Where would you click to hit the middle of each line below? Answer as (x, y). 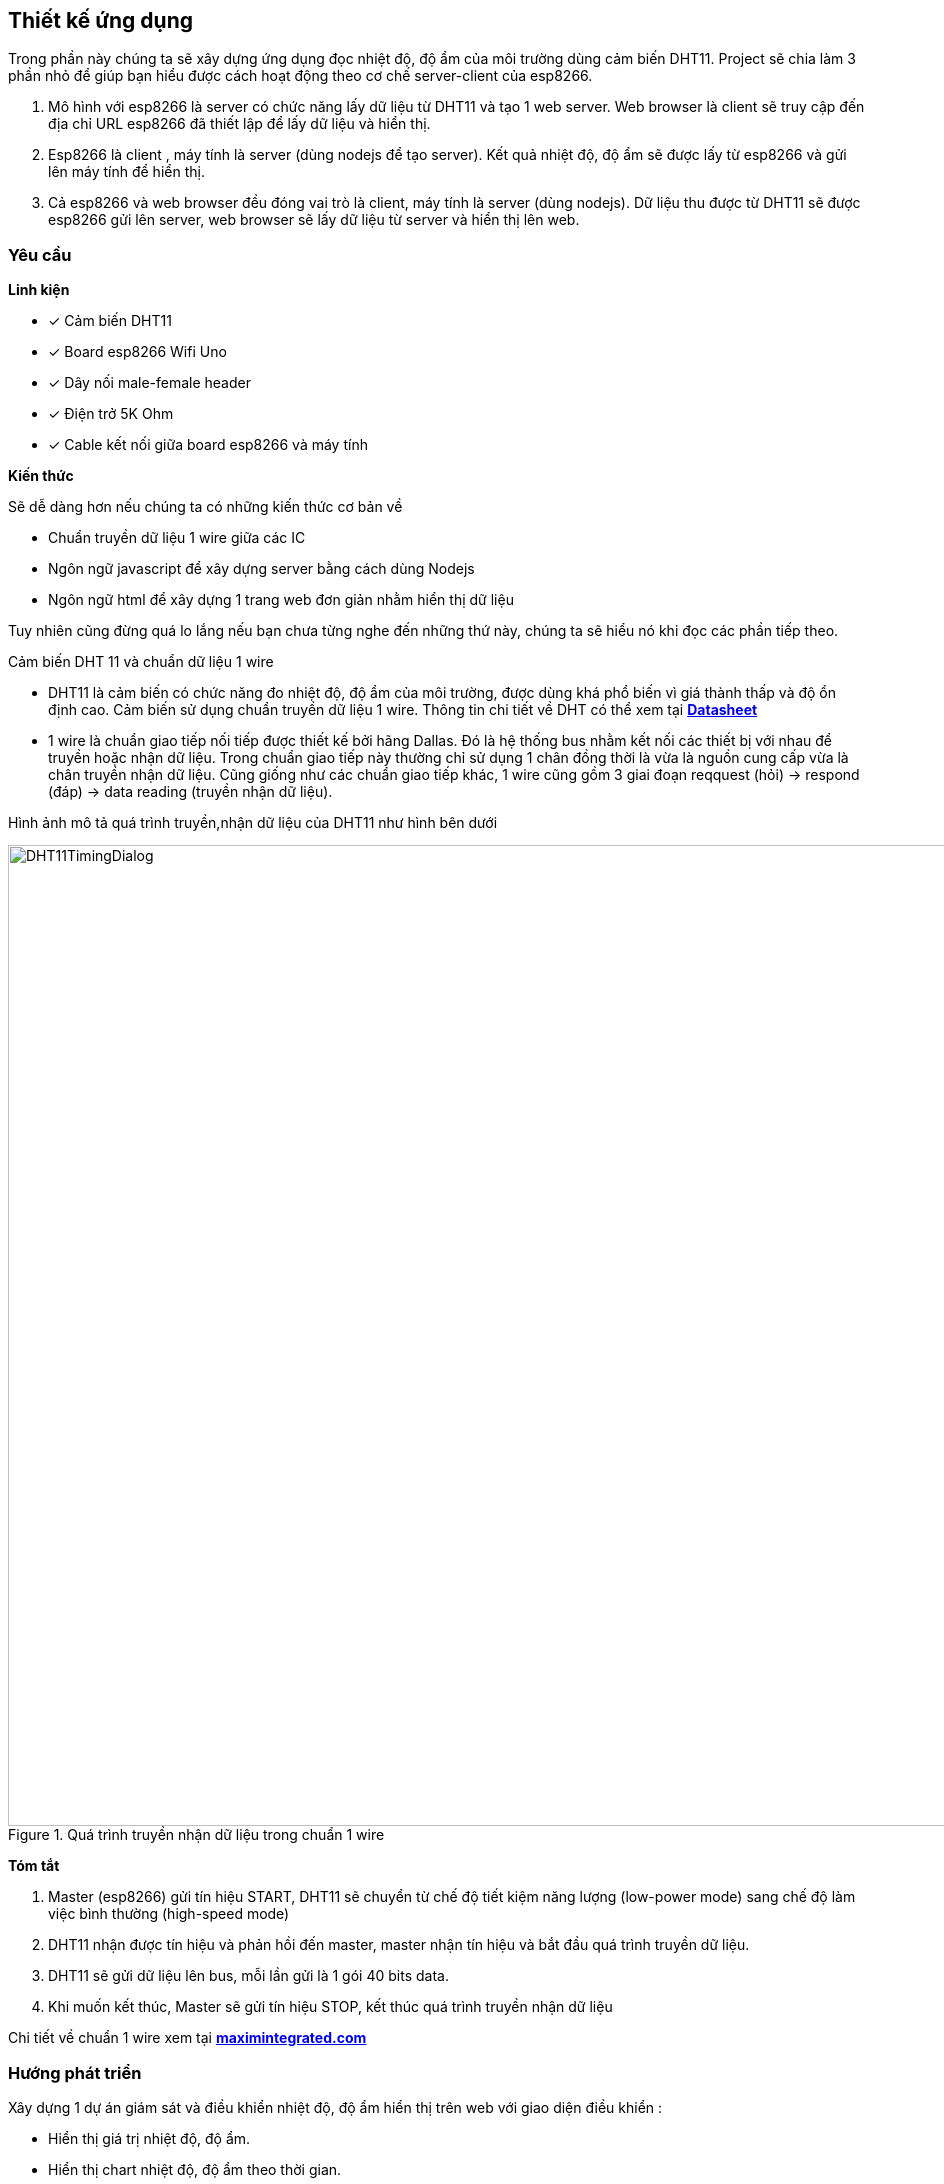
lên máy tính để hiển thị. (126, 172)
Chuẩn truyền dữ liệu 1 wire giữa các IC (177, 538)
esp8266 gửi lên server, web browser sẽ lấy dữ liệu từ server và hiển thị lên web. (314, 220)
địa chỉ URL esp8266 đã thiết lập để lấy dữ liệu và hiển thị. (239, 124)
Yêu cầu (40, 254)
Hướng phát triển (75, 2072)
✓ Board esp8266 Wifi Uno (137, 352)
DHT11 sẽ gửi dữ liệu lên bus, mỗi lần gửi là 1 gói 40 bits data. (248, 1976)
